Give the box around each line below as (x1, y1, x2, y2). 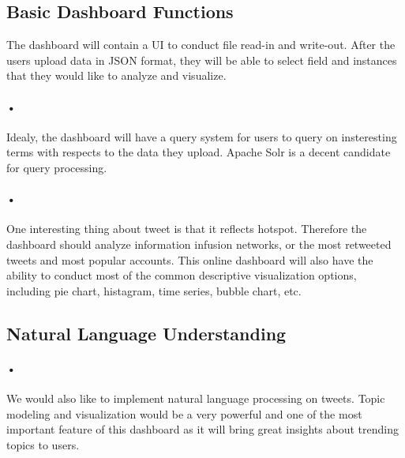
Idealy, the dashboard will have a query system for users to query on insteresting (6, 128, 397, 145)
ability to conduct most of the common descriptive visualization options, (6, 267, 357, 283)
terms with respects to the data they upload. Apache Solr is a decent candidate (6, 144, 391, 160)
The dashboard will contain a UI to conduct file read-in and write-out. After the (6, 36, 396, 53)
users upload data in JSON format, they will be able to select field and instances (6, 51, 397, 68)
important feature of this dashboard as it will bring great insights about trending (6, 421, 399, 437)
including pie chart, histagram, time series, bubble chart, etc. (6, 282, 302, 298)
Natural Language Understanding (6, 321, 287, 345)
